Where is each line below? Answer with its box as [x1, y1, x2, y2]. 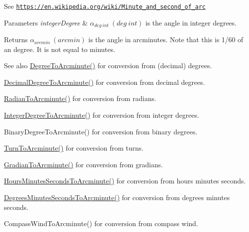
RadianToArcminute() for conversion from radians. [4, 93, 156, 103]
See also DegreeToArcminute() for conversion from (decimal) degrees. [4, 60, 212, 71]
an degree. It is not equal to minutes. [4, 44, 115, 54]
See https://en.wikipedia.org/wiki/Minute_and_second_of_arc [4, 1, 206, 11]
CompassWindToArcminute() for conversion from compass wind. [4, 218, 199, 229]
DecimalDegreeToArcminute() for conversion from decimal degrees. [4, 77, 205, 87]
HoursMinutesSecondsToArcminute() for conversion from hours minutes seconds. [4, 176, 246, 186]
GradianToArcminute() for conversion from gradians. [4, 159, 163, 169]
